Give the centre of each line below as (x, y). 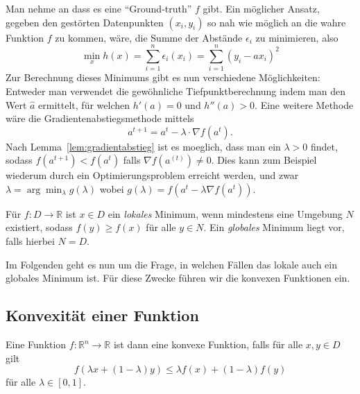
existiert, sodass (39, 227)
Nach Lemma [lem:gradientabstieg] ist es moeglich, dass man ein (143, 146)
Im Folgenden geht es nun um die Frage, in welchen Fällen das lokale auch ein (172, 264)
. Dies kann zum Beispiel (264, 160)
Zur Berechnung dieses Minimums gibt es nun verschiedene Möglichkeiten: (163, 77)
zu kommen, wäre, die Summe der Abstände (149, 37)
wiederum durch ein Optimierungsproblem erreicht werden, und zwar (152, 175)
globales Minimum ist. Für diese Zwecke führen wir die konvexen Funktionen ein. (178, 278)
